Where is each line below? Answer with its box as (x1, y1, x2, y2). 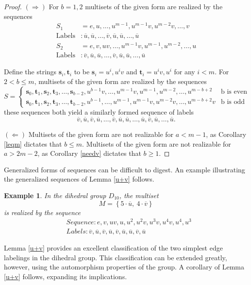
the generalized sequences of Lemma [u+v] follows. (4, 174, 154, 184)
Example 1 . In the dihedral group (4, 190, 106, 200)
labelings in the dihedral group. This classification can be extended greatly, (4, 252, 227, 262)
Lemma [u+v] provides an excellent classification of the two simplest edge (4, 243, 223, 253)
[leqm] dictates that (4, 138, 62, 149)
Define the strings (4, 67, 57, 77)
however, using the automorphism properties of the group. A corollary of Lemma (4, 262, 244, 272)
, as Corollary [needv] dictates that (37, 148, 141, 158)
